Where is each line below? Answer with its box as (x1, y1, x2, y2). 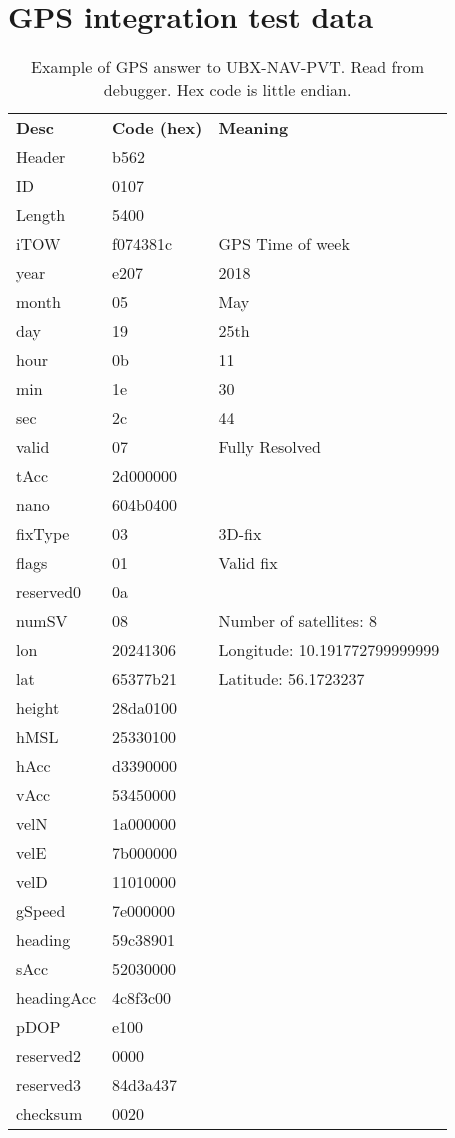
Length (16, 203, 66, 227)
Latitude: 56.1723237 (218, 667, 365, 691)
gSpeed (16, 899, 66, 923)
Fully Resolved (218, 435, 321, 459)
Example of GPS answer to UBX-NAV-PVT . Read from (31, 55, 425, 79)
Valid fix (218, 551, 278, 575)
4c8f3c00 (112, 986, 172, 1010)
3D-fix (218, 522, 262, 546)
